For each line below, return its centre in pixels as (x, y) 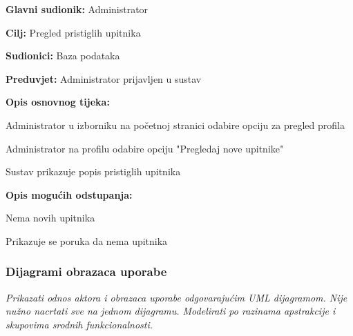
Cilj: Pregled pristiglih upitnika (73, 32)
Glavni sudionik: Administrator (77, 9)
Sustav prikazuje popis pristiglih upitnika (93, 171)
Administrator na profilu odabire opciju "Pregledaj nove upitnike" (145, 148)
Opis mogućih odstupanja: (69, 194)
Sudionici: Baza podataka (63, 56)
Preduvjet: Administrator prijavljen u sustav (104, 78)
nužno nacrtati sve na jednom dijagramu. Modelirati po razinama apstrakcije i (171, 311)
